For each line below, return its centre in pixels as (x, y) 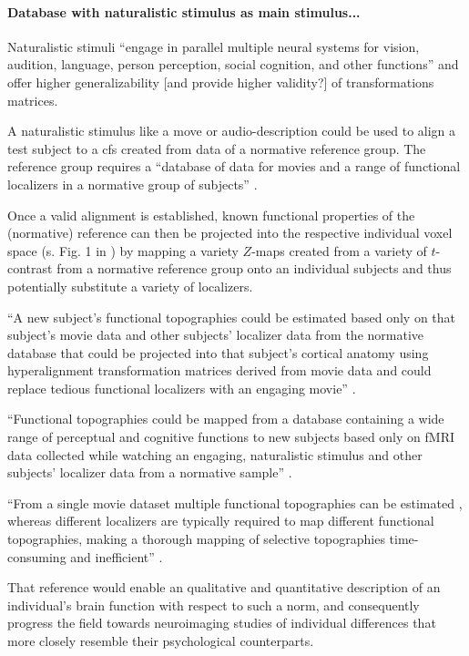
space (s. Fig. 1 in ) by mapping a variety (123, 250)
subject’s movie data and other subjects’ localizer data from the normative (216, 335)
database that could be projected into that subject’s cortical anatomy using (218, 352)
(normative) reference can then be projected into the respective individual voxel (230, 233)
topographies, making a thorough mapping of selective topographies (196, 539)
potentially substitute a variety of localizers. (130, 286)
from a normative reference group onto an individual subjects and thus (254, 268)
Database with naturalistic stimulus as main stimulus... (184, 11)
